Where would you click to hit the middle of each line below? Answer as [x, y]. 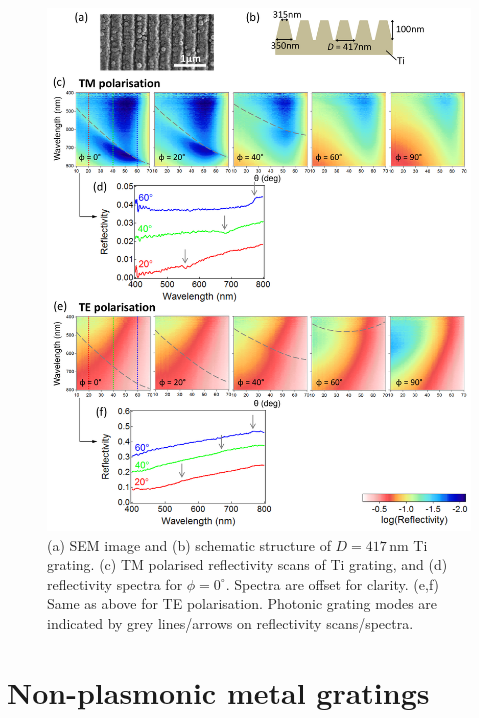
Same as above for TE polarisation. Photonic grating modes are [242, 603]
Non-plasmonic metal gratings [218, 691]
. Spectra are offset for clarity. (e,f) [332, 583]
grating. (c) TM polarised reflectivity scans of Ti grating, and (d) [247, 564]
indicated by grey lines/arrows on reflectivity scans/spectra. [230, 623]
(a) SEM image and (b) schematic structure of [189, 544]
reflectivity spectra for [115, 583]
